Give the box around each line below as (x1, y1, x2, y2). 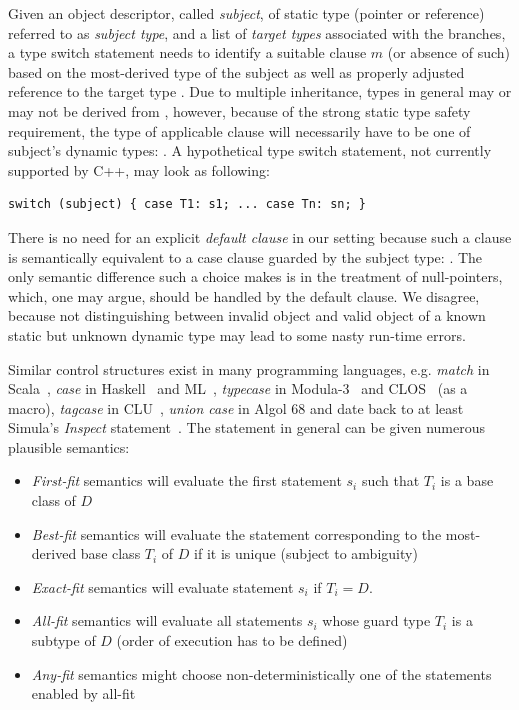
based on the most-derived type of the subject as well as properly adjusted (8, 61, 465, 82)
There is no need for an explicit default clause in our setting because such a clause (8, 226, 512, 247)
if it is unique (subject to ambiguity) (194, 543, 418, 564)
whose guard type (322, 610, 431, 631)
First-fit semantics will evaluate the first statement (31, 470, 342, 491)
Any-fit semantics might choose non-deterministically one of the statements (31, 663, 492, 684)
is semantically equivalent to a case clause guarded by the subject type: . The (8, 246, 483, 267)
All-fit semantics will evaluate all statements (31, 610, 303, 631)
